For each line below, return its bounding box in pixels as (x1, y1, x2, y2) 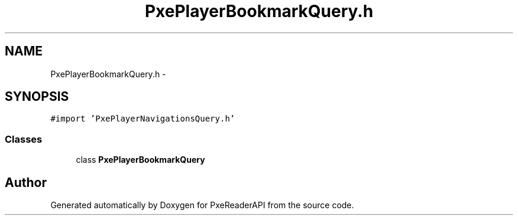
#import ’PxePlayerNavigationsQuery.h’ (50, 114, 235, 124)
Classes (5, 133, 43, 145)
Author (5, 175, 47, 190)
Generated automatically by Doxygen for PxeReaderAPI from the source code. (50, 200, 354, 211)
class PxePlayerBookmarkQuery (76, 155, 205, 165)
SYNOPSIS (5, 89, 69, 104)
